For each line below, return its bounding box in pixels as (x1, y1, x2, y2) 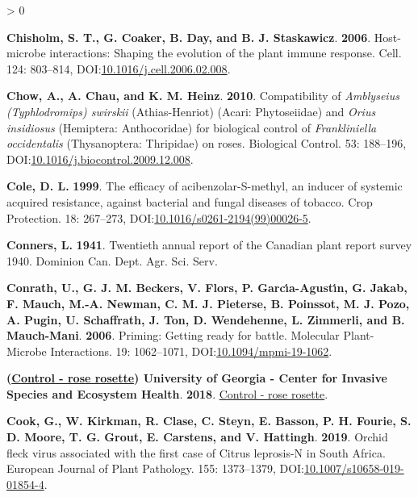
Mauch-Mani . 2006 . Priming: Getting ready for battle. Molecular (6, 327, 340, 344)
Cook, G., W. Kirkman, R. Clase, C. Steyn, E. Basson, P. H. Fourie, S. (6, 412, 412, 429)
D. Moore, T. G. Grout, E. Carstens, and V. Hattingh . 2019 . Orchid (6, 428, 388, 445)
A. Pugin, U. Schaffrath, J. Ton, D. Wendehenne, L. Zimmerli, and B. (6, 311, 405, 328)
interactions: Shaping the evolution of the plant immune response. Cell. (49, 44, 402, 61)
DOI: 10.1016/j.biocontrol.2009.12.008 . (6, 150, 194, 167)
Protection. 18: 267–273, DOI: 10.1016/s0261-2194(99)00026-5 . (6, 209, 311, 226)
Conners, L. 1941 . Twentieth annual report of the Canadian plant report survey (6, 236, 412, 253)
